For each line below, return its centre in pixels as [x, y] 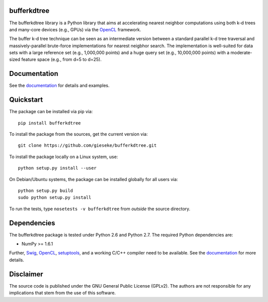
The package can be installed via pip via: [51, 112]
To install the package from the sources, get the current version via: [79, 134]
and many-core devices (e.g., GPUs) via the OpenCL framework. [75, 29]
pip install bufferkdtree [50, 123]
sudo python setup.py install [55, 198]
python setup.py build [46, 191]
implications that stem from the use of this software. [63, 293]
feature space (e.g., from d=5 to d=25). [61, 60]
